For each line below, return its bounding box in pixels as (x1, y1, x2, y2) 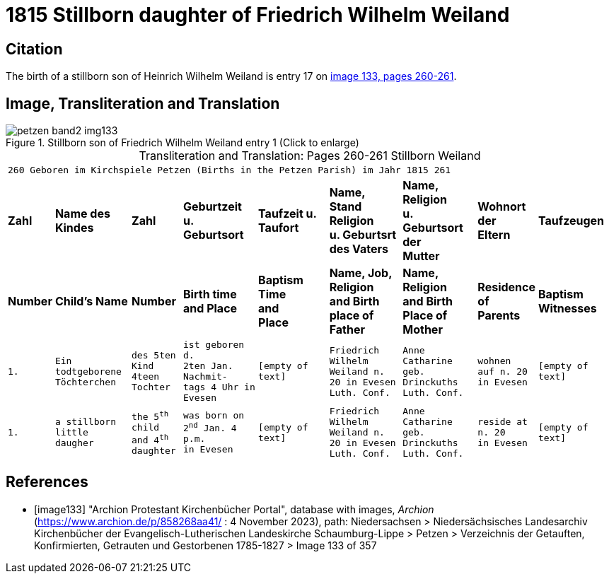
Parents (477, 308, 521, 323)
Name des (54, 206, 110, 221)
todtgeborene (54, 365, 122, 377)
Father (329, 322, 365, 337)
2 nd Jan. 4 (183, 420, 237, 434)
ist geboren (183, 339, 245, 351)
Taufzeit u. (258, 206, 317, 221)
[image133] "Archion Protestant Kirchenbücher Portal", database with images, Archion (34, 503, 434, 515)
